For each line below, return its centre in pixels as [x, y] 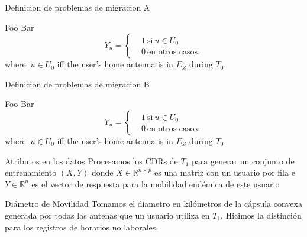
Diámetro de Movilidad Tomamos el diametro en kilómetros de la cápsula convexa [153, 204]
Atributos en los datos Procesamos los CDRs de [91, 160]
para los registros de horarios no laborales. [82, 227]
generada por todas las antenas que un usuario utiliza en [107, 215]
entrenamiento [31, 172]
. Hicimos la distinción [261, 215]
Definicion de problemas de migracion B [77, 84]
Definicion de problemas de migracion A [77, 7]
